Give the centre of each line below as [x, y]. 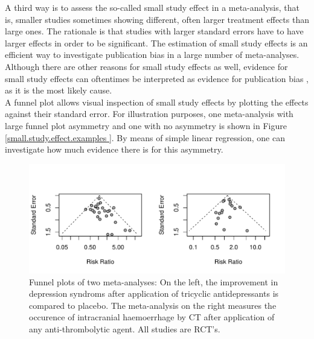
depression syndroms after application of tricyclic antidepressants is [154, 293]
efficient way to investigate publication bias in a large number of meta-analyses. [152, 55]
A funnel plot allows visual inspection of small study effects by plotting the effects [157, 102]
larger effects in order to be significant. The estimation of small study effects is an [156, 43]
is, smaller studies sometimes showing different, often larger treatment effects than [157, 19]
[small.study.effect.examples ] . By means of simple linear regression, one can [145, 137]
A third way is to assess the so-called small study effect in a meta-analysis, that [152, 7]
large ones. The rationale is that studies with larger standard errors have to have [154, 31]
